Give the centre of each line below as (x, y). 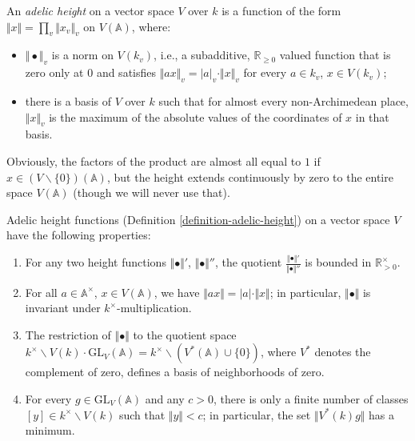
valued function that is (335, 55)
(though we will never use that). (152, 192)
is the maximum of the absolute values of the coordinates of (196, 116)
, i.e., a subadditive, (202, 55)
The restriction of (68, 334)
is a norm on (82, 55)
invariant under (63, 308)
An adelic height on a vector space (90, 10)
